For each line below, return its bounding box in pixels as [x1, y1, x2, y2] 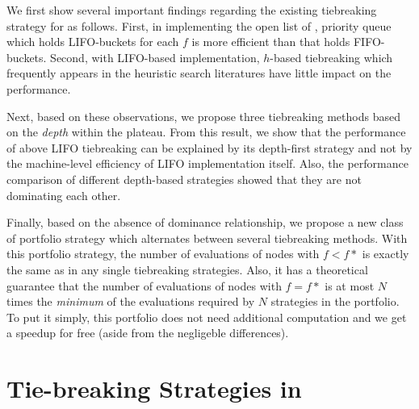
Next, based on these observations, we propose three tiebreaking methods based [6, 107, 400, 124]
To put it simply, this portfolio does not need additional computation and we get [6, 308, 407, 325]
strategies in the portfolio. [270, 293, 400, 310]
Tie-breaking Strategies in [6, 372, 302, 405]
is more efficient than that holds [191, 33, 350, 50]
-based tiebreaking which [270, 48, 393, 65]
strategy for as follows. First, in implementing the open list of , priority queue [6, 17, 392, 34]
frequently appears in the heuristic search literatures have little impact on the [6, 65, 392, 81]
